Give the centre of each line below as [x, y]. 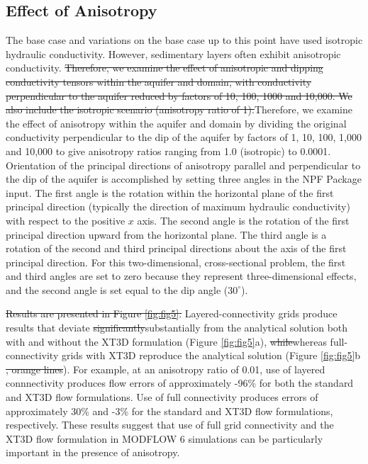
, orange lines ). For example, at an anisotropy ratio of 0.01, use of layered [166, 369]
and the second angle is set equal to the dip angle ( [117, 289]
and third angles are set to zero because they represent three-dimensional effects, [181, 276]
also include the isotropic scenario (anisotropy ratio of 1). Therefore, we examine [179, 109]
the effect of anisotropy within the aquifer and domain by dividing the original [176, 123]
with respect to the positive [66, 220]
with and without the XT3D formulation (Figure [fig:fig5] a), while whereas [166, 341]
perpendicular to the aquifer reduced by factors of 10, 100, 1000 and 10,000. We [179, 95]
